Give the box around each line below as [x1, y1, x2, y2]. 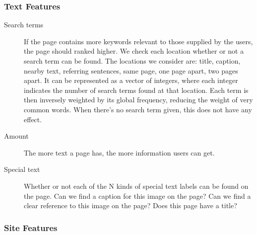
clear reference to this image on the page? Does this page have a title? [24, 200, 237, 211]
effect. [24, 114, 42, 124]
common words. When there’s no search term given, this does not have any [24, 104, 252, 114]
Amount [4, 131, 29, 141]
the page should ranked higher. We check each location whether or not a [24, 46, 244, 56]
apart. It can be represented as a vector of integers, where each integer [24, 75, 238, 85]
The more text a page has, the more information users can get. [24, 147, 215, 157]
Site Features [4, 221, 58, 234]
